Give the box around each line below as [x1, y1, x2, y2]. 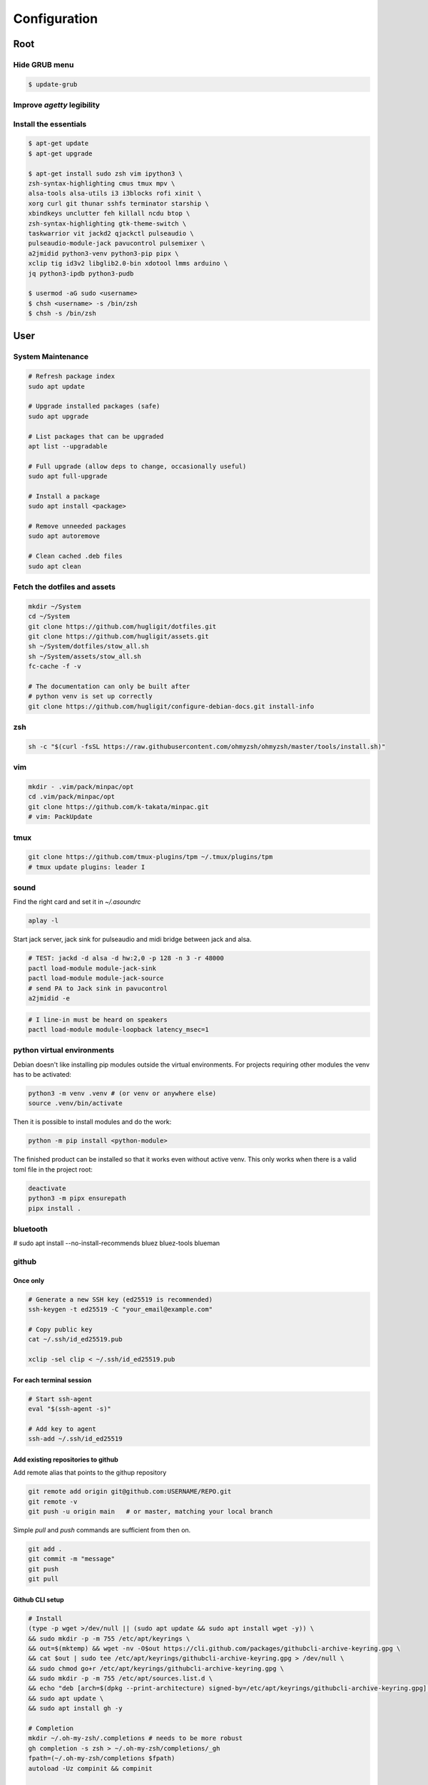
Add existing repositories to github [13, 1455, 119, 1464]
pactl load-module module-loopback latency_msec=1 [28, 1025, 210, 1033]
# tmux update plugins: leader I [28, 863, 146, 871]
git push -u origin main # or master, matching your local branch [28, 1507, 273, 1516]
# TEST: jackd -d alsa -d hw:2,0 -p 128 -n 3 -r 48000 [28, 954, 224, 962]
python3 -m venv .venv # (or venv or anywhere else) [28, 1090, 217, 1097]
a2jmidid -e [28, 994, 71, 1002]
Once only [13, 1276, 45, 1284]
